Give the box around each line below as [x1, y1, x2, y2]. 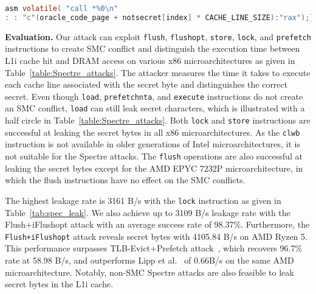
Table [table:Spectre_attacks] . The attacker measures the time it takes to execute [5, 66, 311, 79]
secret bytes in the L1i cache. [5, 278, 114, 290]
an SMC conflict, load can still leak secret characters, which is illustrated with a [5, 102, 305, 114]
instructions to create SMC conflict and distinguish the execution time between [5, 42, 300, 55]
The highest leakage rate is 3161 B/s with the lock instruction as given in [5, 194, 281, 206]
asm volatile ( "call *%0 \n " [5, 4, 118, 13]
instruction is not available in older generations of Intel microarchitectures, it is [5, 138, 300, 150]
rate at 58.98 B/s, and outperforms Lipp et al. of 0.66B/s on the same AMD [5, 253, 294, 266]
